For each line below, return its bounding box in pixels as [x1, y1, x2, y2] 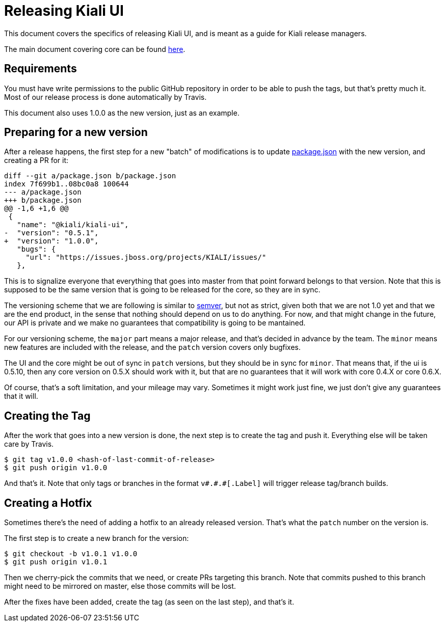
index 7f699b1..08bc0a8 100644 [4, 180, 129, 188]
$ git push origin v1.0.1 [4, 558, 108, 566]
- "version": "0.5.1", [4, 229, 99, 237]
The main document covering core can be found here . [4, 44, 186, 53]
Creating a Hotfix [4, 496, 92, 509]
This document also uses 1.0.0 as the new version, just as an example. [4, 108, 240, 117]
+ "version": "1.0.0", [4, 237, 99, 246]
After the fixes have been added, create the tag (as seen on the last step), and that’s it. [4, 597, 294, 607]
